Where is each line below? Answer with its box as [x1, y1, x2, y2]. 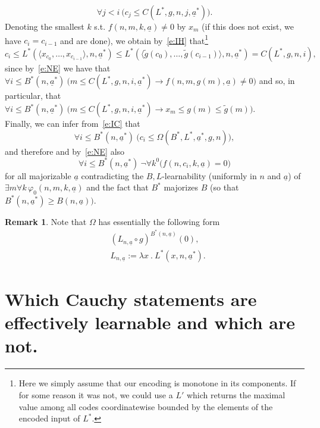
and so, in [259, 74, 295, 87]
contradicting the [81, 169, 144, 182]
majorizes [164, 181, 199, 193]
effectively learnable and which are [5, 310, 295, 335]
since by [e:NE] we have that [5, 61, 111, 74]
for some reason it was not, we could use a [18, 388, 173, 401]
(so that [210, 181, 239, 193]
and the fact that [86, 181, 149, 193]
